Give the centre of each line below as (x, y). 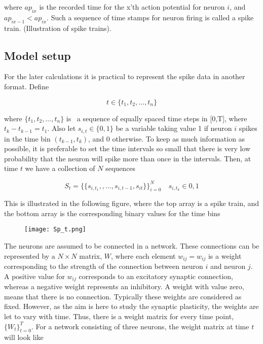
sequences (121, 168)
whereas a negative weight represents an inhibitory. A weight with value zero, (124, 286)
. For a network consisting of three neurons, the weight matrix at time (140, 326)
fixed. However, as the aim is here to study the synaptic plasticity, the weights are (131, 306)
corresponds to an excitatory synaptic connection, (156, 276)
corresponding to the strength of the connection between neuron (104, 266)
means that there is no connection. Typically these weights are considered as (123, 296)
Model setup (37, 55)
